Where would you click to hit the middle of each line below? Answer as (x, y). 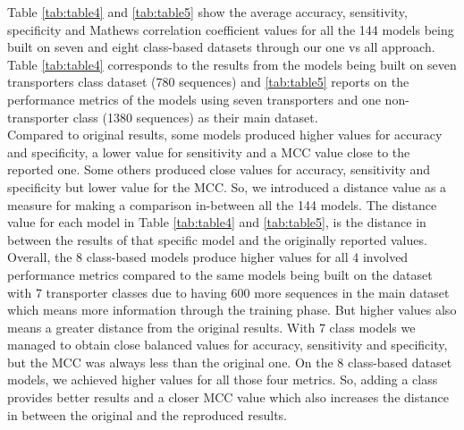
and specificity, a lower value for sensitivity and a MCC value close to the (209, 152)
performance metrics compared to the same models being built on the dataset (220, 274)
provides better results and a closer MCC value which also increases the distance (228, 397)
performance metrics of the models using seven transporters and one (194, 99)
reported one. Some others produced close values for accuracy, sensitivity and (219, 169)
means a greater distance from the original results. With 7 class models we (211, 327)
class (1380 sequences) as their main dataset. (195, 117)
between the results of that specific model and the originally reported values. (217, 239)
